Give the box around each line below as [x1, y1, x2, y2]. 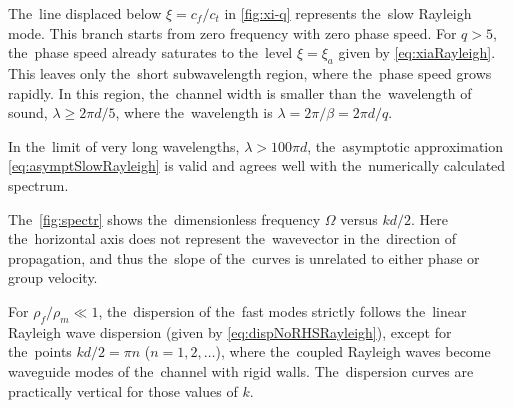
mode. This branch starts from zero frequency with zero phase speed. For [8, 22, 457, 43]
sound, [8, 102, 48, 123]
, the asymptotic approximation [307, 135, 504, 156]
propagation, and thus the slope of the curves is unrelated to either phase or [8, 247, 480, 268]
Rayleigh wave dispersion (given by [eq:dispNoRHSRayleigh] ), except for [8, 321, 452, 342]
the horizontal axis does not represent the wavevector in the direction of [8, 228, 457, 249]
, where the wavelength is [115, 102, 273, 123]
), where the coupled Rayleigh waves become [215, 341, 491, 362]
